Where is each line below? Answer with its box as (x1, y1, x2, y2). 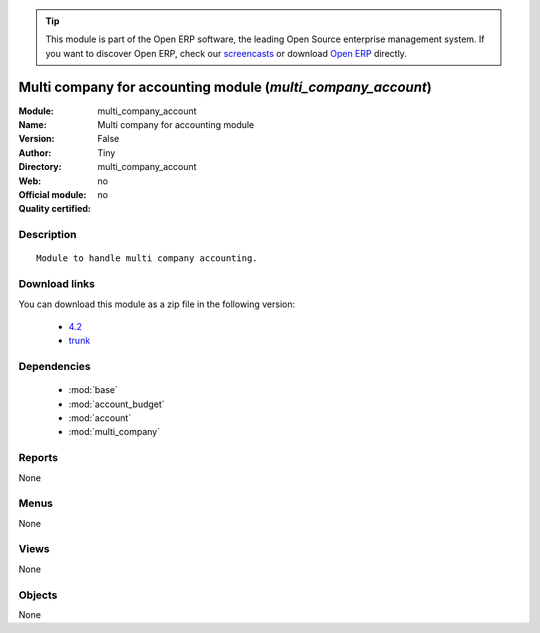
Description (18, 228, 77, 242)
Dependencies (18, 360, 92, 374)
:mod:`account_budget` (68, 398, 165, 410)
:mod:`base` (68, 384, 119, 396)
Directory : (18, 161, 62, 173)
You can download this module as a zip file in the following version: (18, 298, 296, 310)
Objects (18, 588, 58, 602)
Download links (18, 277, 95, 291)
